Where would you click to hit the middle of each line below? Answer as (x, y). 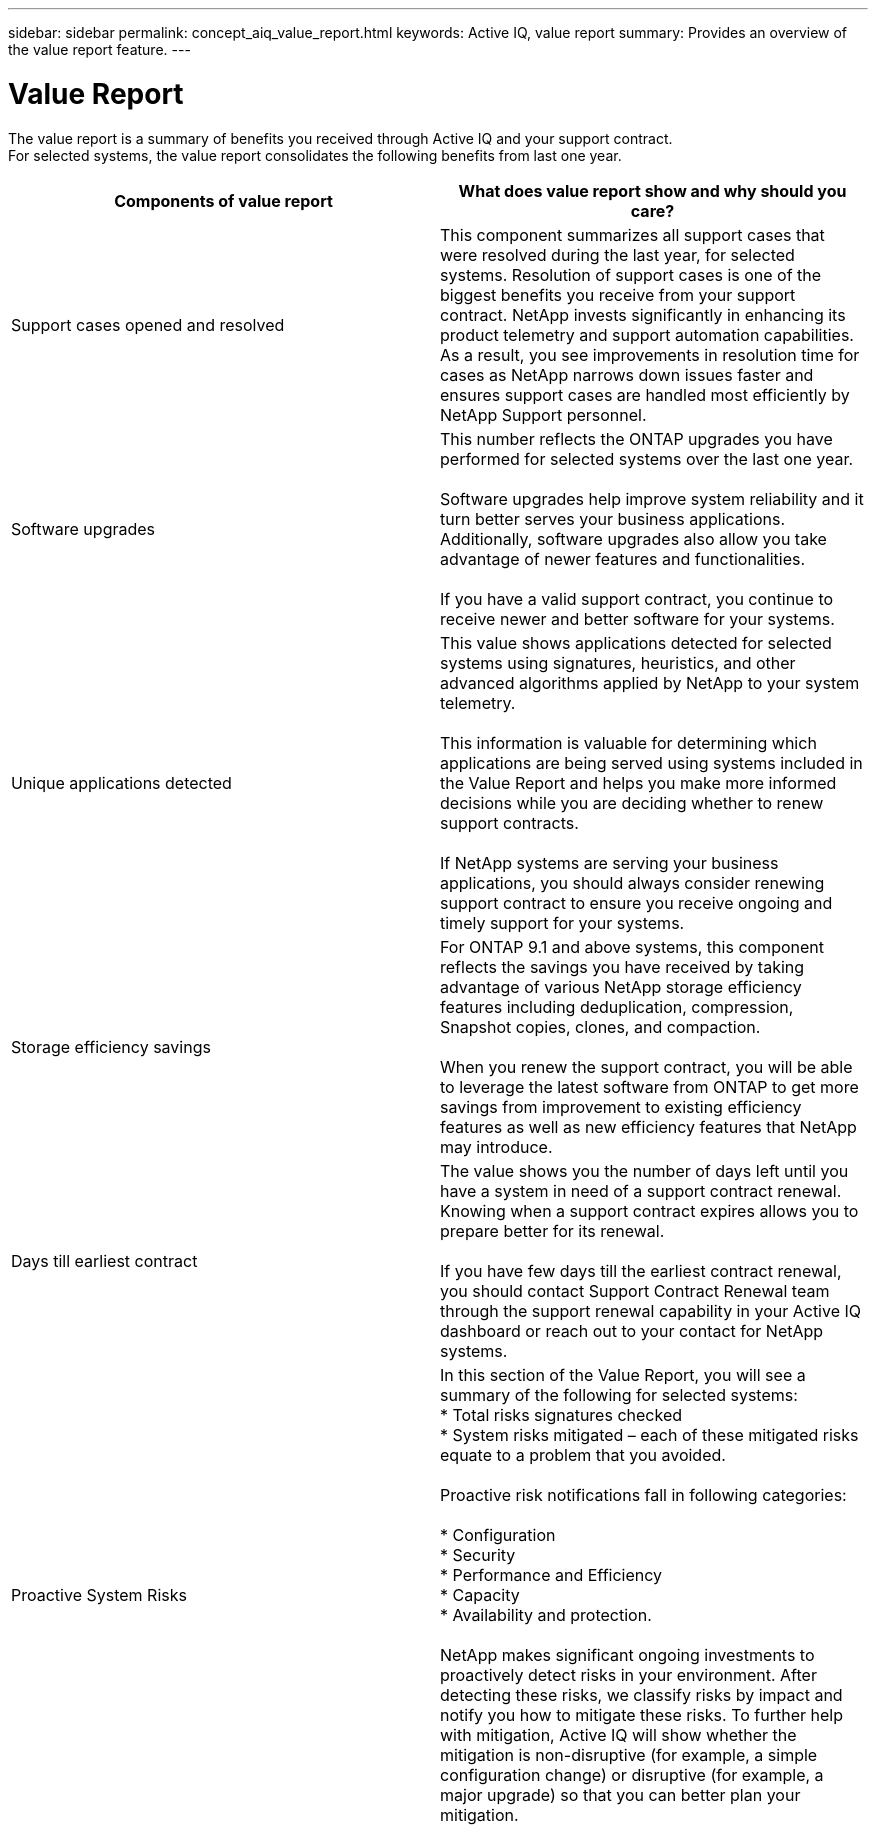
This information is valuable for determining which (628, 742)
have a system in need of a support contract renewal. (641, 1190)
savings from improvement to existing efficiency (621, 1106)
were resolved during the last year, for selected (617, 254)
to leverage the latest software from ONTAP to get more (649, 1086)
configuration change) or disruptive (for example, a (632, 1774)
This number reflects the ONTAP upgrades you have (636, 438)
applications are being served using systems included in (651, 762)
